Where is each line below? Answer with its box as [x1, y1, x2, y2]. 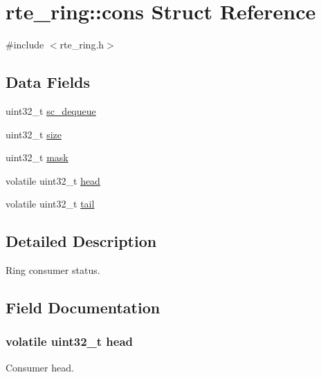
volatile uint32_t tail [6, 196, 95, 211]
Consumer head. [6, 360, 74, 374]
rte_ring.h [59, 37, 104, 52]
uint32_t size [6, 127, 62, 141]
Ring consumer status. [6, 263, 100, 277]
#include [6, 37, 44, 52]
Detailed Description [6, 230, 157, 252]
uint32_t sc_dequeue [6, 103, 96, 118]
